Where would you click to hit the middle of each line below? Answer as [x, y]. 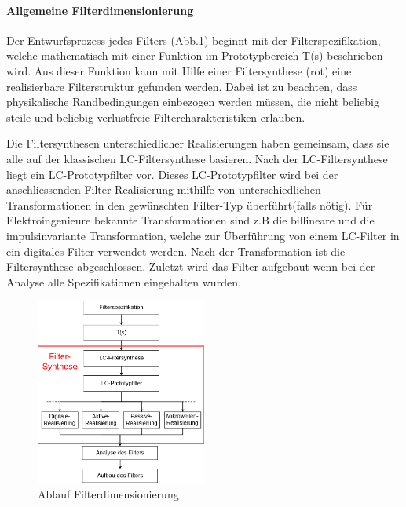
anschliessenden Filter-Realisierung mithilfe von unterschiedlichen [164, 190]
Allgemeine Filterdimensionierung [100, 10]
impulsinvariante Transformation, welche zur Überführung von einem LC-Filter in [203, 235]
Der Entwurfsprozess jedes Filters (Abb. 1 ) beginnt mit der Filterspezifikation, [194, 40]
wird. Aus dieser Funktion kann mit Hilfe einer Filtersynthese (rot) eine [179, 70]
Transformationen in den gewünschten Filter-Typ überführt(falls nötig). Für [190, 204]
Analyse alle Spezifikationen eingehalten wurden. [124, 281]
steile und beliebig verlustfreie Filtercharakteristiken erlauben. [156, 117]
